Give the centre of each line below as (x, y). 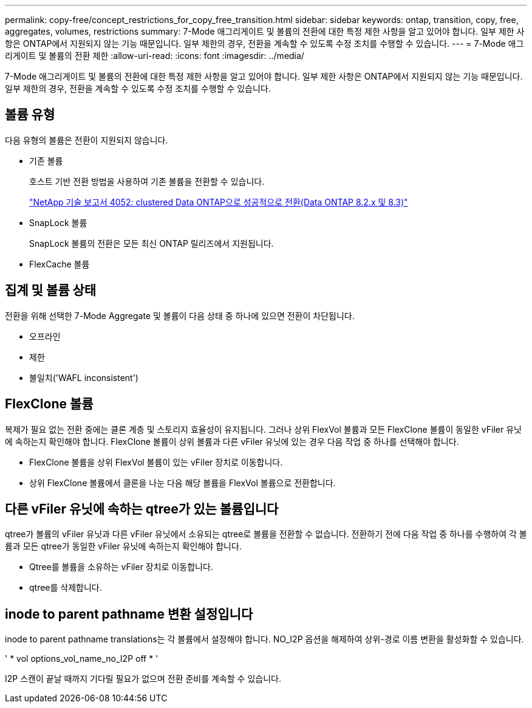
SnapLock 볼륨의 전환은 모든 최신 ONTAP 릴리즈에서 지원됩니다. (152, 243)
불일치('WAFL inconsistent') (84, 377)
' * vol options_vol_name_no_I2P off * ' (82, 659)
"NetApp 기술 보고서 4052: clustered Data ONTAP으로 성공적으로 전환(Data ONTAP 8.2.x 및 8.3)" (219, 202)
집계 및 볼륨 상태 (51, 290)
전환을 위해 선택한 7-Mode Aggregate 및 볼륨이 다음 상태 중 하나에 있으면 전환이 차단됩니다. (180, 315)
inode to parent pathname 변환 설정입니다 (129, 614)
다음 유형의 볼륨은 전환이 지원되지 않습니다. (87, 140)
